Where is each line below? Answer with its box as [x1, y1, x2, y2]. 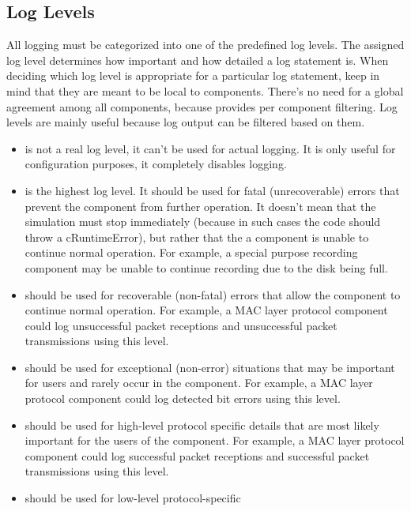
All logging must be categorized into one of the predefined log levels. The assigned [6, 36, 405, 53]
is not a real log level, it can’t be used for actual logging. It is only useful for [25, 140, 396, 156]
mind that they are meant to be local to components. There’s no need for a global [6, 82, 404, 99]
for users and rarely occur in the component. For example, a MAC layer [25, 374, 373, 391]
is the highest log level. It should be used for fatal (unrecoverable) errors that [25, 182, 400, 198]
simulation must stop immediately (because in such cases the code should [25, 213, 381, 230]
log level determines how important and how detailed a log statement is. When [6, 51, 389, 68]
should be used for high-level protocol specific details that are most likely [25, 416, 379, 433]
